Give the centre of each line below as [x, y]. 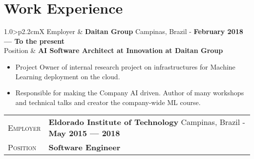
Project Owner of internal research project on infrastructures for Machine [125, 66]
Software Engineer [85, 147]
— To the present [34, 41]
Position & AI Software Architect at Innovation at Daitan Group [114, 50]
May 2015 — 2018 [84, 133]
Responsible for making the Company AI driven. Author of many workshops [130, 93]
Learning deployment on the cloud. [68, 76]
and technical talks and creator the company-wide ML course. [108, 102]
